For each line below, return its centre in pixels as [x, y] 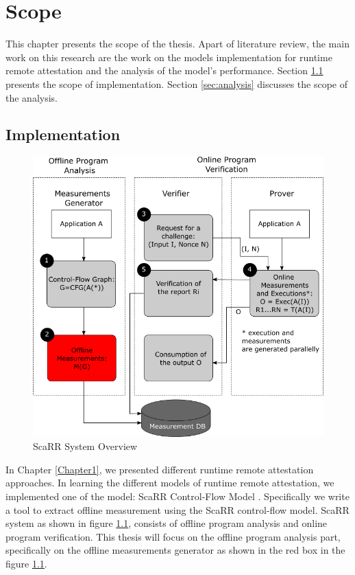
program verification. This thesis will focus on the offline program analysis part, [173, 536]
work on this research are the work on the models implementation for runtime [169, 57]
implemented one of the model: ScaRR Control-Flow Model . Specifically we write [177, 496]
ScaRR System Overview [85, 446]
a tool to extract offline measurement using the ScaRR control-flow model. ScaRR [177, 509]
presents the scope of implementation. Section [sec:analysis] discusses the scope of [177, 83]
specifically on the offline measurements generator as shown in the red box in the [175, 550]
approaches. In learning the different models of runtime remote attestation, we [170, 483]
